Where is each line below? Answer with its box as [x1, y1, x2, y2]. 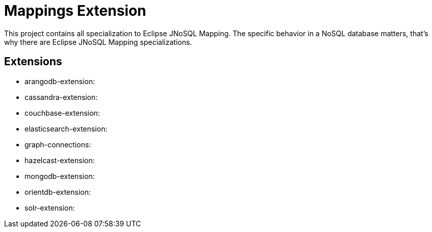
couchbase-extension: [25, 108, 100, 117]
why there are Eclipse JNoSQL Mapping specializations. [4, 37, 192, 46]
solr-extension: [25, 203, 75, 212]
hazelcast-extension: [25, 156, 95, 165]
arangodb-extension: [25, 76, 95, 86]
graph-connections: [25, 140, 91, 149]
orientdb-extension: [25, 187, 91, 196]
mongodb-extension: [25, 171, 95, 181]
